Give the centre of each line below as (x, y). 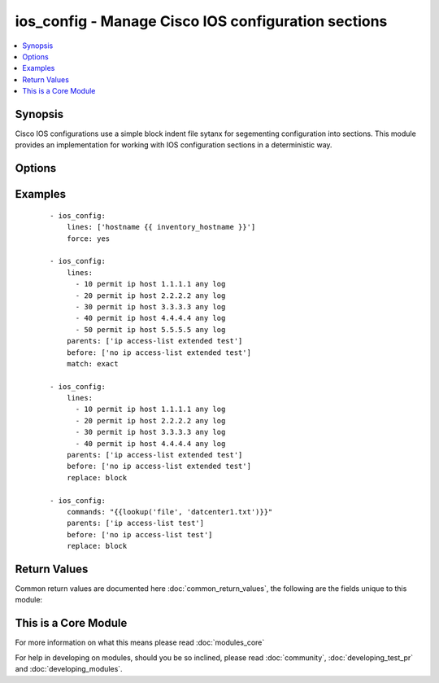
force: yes (88, 239)
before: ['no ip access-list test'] (139, 534)
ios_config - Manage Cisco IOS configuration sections (201, 21)
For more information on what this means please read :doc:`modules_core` (140, 642)
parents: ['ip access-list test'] (135, 523)
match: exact (92, 363)
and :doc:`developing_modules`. (69, 669)
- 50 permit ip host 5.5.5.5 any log (150, 329)
